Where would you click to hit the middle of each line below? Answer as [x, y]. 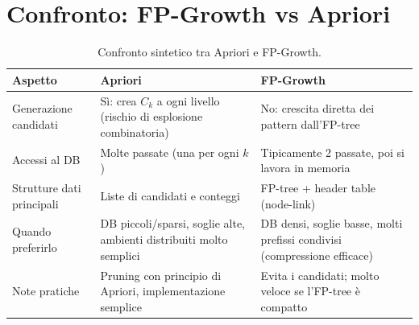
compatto [284, 306]
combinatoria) [135, 132]
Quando [32, 231]
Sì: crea [118, 100]
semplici [120, 255]
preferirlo [35, 247]
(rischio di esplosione [151, 116]
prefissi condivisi [301, 239]
